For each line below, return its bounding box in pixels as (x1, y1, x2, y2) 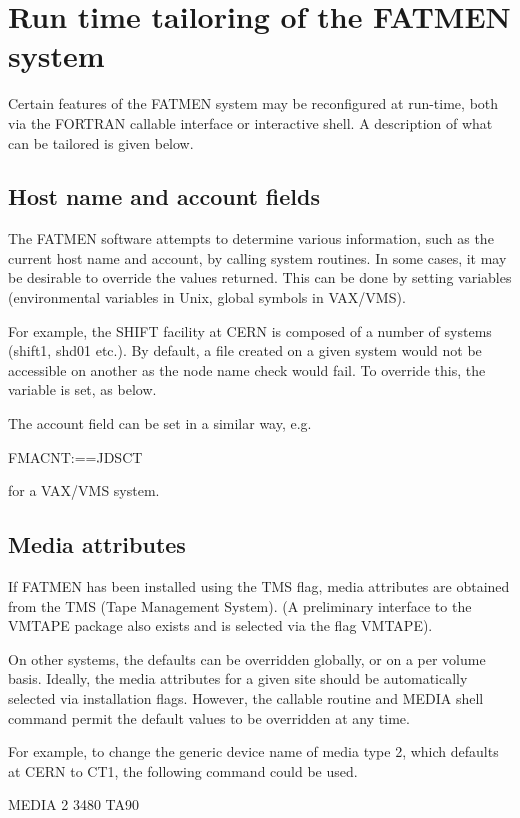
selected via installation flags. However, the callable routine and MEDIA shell (8, 688, 484, 708)
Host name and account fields (8, 181, 320, 212)
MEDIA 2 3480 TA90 (8, 794, 140, 815)
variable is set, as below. (8, 379, 157, 400)
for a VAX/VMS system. (8, 480, 160, 501)
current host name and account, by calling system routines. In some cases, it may (8, 247, 507, 268)
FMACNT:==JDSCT (8, 446, 143, 467)
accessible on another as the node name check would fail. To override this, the (8, 359, 486, 380)
